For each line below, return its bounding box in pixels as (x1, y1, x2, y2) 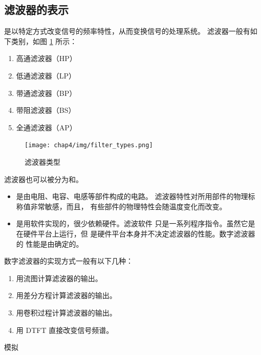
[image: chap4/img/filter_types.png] (25, 142, 153, 149)
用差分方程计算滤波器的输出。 (16, 290, 117, 301)
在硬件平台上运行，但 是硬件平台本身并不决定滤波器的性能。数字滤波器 (16, 228, 255, 239)
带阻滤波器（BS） (16, 105, 76, 115)
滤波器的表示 (4, 2, 69, 17)
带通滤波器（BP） (16, 87, 77, 98)
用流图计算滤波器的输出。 (16, 272, 102, 283)
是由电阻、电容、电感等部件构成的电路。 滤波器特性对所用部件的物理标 (16, 191, 255, 202)
